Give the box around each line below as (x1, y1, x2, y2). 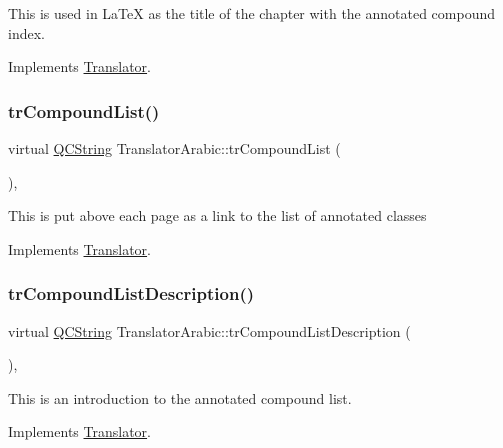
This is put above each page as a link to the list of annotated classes (8, 205, 427, 226)
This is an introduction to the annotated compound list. (8, 387, 352, 408)
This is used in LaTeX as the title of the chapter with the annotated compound (8, 3, 496, 23)
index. (8, 22, 45, 43)
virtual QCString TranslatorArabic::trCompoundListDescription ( (8, 320, 411, 341)
